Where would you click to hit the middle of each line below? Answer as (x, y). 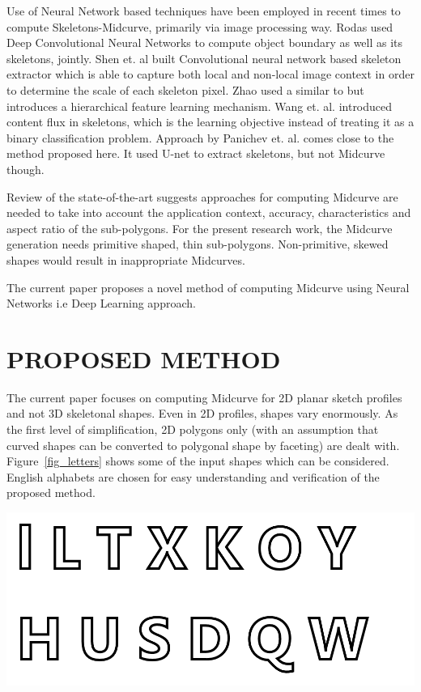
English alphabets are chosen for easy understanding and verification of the (193, 476)
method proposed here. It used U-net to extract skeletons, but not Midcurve (196, 153)
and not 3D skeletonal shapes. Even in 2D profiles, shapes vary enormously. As (202, 413)
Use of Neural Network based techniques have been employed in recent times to (204, 11)
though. (26, 169)
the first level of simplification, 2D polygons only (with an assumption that (193, 429)
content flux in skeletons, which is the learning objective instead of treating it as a (210, 122)
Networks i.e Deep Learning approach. (101, 303)
